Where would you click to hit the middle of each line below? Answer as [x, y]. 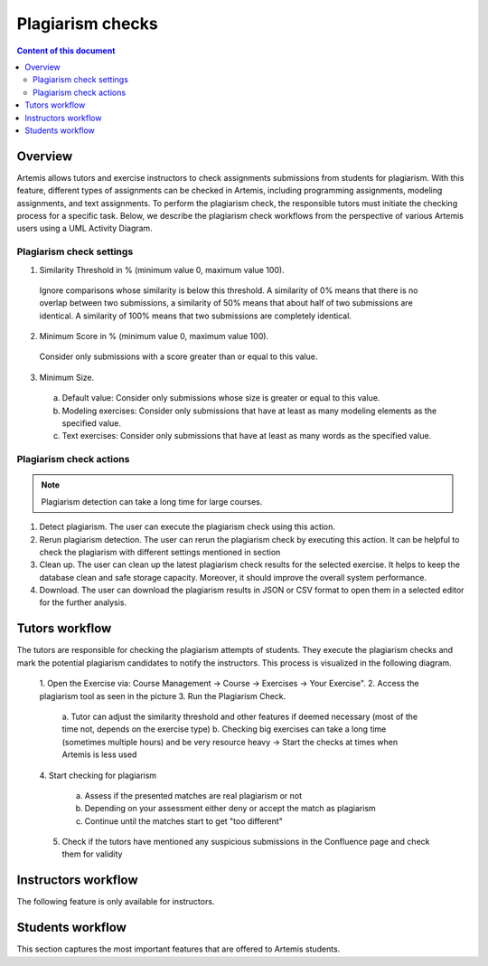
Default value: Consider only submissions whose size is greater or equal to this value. [221, 398]
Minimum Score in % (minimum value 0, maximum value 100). [154, 336]
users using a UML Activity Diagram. [84, 228]
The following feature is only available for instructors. [116, 902]
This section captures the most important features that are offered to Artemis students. [178, 949]
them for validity [92, 854]
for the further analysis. [83, 602]
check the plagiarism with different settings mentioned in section [160, 552]
